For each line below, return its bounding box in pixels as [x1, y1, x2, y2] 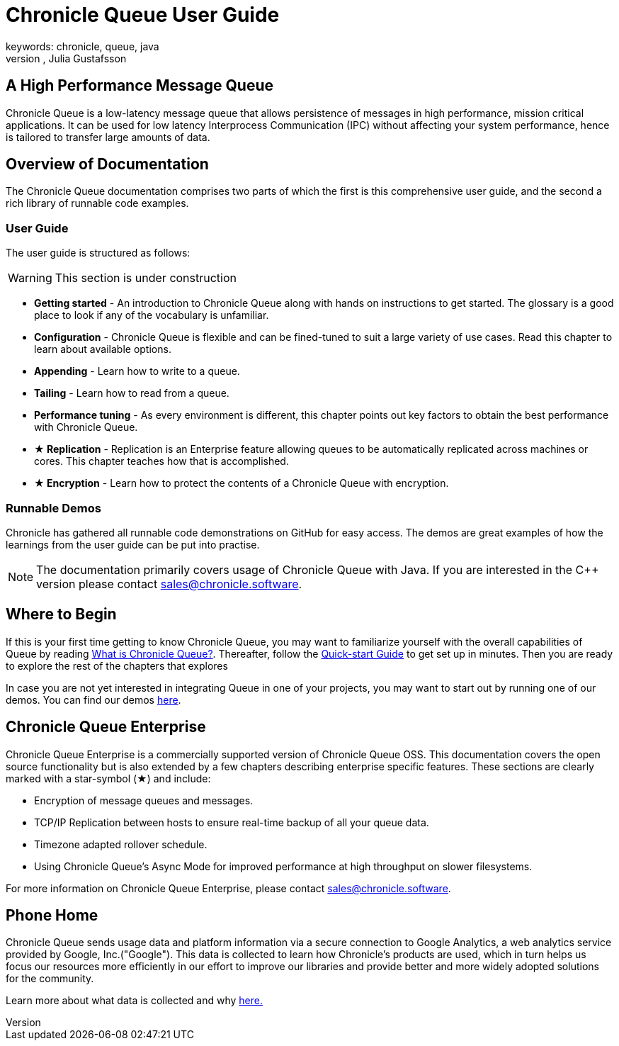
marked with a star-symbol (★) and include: [6, 772, 211, 784]
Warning [8, 271, 52, 286]
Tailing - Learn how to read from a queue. [34, 387, 229, 400]
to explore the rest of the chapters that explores [6, 659, 228, 672]
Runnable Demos [6, 500, 101, 515]
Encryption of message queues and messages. [34, 794, 254, 806]
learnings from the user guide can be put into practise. [6, 538, 260, 551]
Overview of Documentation [6, 155, 209, 174]
